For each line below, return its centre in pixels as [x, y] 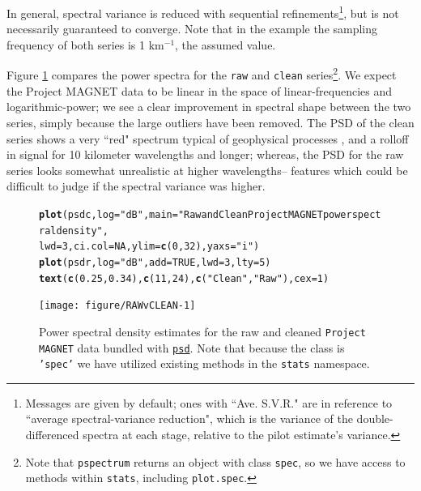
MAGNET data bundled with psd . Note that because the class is [192, 347]
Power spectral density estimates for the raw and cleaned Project [202, 331]
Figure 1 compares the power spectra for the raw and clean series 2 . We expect [202, 74]
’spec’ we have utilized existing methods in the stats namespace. [204, 363]
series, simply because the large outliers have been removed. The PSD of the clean [210, 122]
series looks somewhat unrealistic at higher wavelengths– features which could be [207, 170]
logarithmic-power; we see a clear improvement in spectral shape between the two [209, 107]
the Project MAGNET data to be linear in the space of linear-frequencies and [200, 90]
